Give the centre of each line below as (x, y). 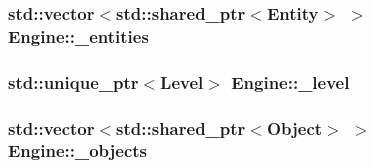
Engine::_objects (78, 150)
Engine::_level (290, 81)
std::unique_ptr (73, 81)
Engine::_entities (78, 35)
